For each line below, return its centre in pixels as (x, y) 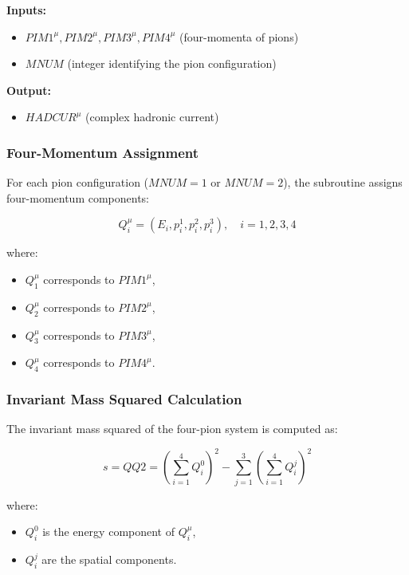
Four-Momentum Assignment (103, 152)
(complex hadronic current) (152, 117)
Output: (29, 90)
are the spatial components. (109, 559)
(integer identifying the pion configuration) (172, 63)
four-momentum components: (78, 197)
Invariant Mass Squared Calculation (124, 399)
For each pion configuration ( (78, 182)
